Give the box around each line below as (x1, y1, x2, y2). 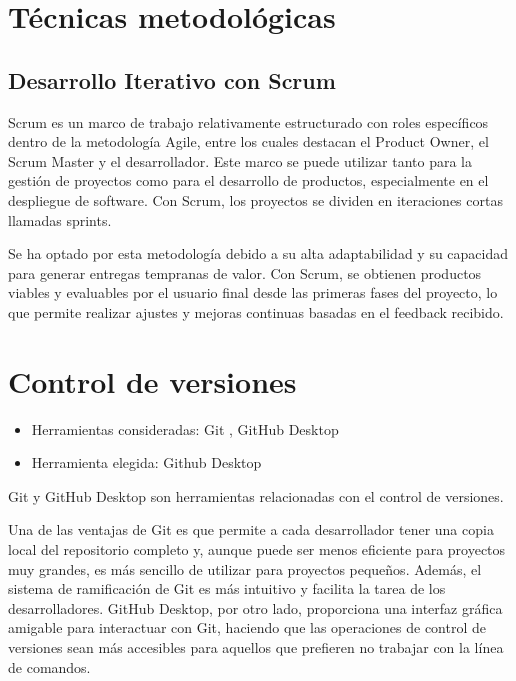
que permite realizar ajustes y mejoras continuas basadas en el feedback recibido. (8, 301, 504, 322)
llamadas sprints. (8, 209, 112, 230)
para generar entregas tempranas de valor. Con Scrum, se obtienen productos (8, 262, 482, 283)
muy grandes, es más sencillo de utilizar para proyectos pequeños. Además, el (8, 558, 482, 579)
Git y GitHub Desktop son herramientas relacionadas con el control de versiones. (8, 485, 504, 506)
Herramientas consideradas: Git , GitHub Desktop (31, 418, 339, 439)
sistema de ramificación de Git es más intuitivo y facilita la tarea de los (8, 578, 446, 599)
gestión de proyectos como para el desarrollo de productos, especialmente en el (8, 170, 489, 191)
